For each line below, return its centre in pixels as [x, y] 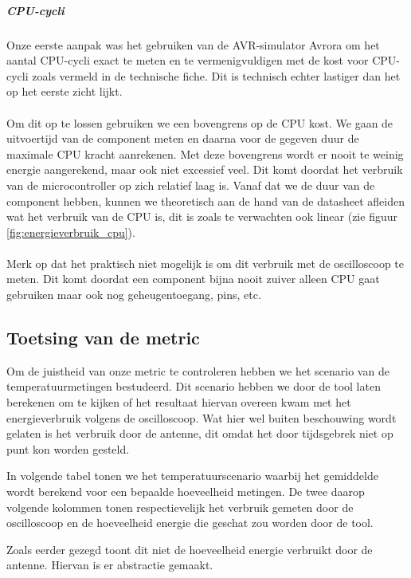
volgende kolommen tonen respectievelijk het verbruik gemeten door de [180, 507]
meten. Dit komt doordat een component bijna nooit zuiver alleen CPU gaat [193, 279]
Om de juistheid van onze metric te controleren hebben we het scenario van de [198, 370]
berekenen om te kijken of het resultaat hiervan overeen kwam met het [179, 402]
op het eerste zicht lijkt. [65, 91]
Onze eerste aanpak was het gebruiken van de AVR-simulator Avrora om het [193, 44]
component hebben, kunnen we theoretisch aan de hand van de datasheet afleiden [205, 201]
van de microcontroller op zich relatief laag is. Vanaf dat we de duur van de [191, 185]
